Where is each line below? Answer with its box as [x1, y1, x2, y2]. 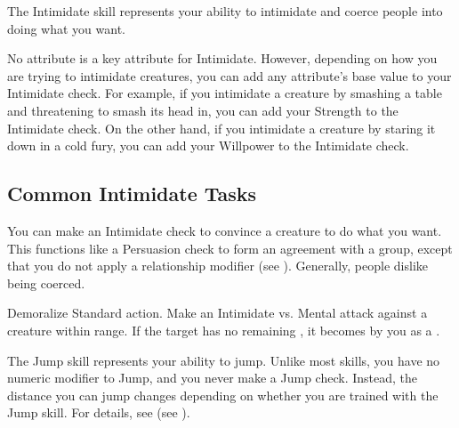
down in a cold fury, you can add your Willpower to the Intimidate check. [7, 136, 409, 155]
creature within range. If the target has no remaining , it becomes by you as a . [7, 320, 440, 339]
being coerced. [7, 273, 85, 292]
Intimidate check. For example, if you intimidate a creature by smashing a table [7, 84, 442, 102]
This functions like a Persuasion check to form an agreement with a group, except [7, 238, 453, 257]
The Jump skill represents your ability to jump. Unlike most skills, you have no [7, 351, 440, 369]
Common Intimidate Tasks [7, 180, 257, 207]
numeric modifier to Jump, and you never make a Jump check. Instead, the [7, 368, 418, 387]
